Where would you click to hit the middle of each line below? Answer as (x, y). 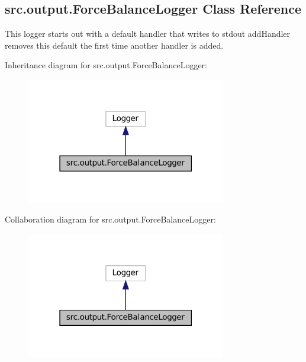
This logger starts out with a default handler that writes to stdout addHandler (148, 34)
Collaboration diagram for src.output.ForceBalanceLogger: (110, 219)
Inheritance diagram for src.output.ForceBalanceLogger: (106, 65)
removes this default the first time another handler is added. (114, 45)
